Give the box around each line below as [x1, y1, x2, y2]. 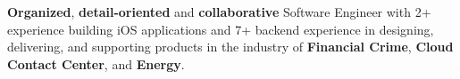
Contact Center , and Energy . [7, 54, 185, 73]
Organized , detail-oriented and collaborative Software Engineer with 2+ [7, 3, 431, 20]
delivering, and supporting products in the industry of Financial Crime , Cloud [7, 37, 454, 56]
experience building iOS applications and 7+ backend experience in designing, [7, 20, 434, 38]
